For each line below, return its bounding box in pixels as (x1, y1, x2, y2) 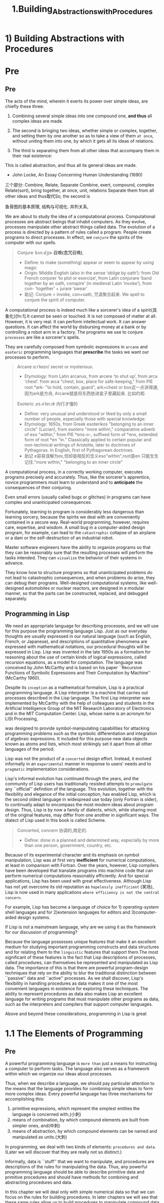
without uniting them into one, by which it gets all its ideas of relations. (12, 138, 154, 144)
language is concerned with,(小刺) (12, 1111, 82, 1117)
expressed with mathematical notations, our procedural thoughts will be (5, 644, 150, 650)
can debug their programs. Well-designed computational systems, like (5, 580, 147, 586)
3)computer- (131, 909, 157, 915)
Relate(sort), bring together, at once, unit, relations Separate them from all (5, 187, 154, 193)
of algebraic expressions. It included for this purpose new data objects (5, 735, 148, 741)
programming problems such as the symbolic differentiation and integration (5, 730, 158, 736)
